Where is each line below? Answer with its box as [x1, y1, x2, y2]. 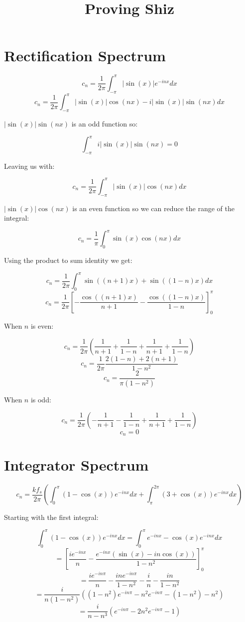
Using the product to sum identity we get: [4, 255, 132, 265]
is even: [30, 321, 54, 331]
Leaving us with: [4, 160, 55, 171]
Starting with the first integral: [4, 512, 99, 522]
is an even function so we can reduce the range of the [72, 203, 235, 213]
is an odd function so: [71, 118, 138, 128]
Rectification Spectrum [4, 45, 166, 66]
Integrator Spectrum [4, 455, 149, 475]
